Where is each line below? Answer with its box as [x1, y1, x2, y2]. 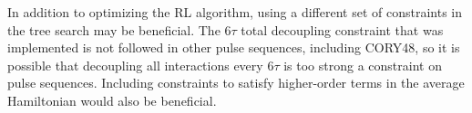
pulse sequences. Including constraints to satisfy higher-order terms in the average [7, 73, 465, 92]
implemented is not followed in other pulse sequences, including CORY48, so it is [7, 38, 460, 57]
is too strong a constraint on [283, 55, 442, 74]
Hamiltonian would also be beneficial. [7, 90, 217, 109]
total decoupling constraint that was [241, 20, 444, 39]
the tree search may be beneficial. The [7, 20, 221, 39]
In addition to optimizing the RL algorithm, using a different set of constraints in [7, 3, 463, 21]
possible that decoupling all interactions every [7, 55, 263, 74]
